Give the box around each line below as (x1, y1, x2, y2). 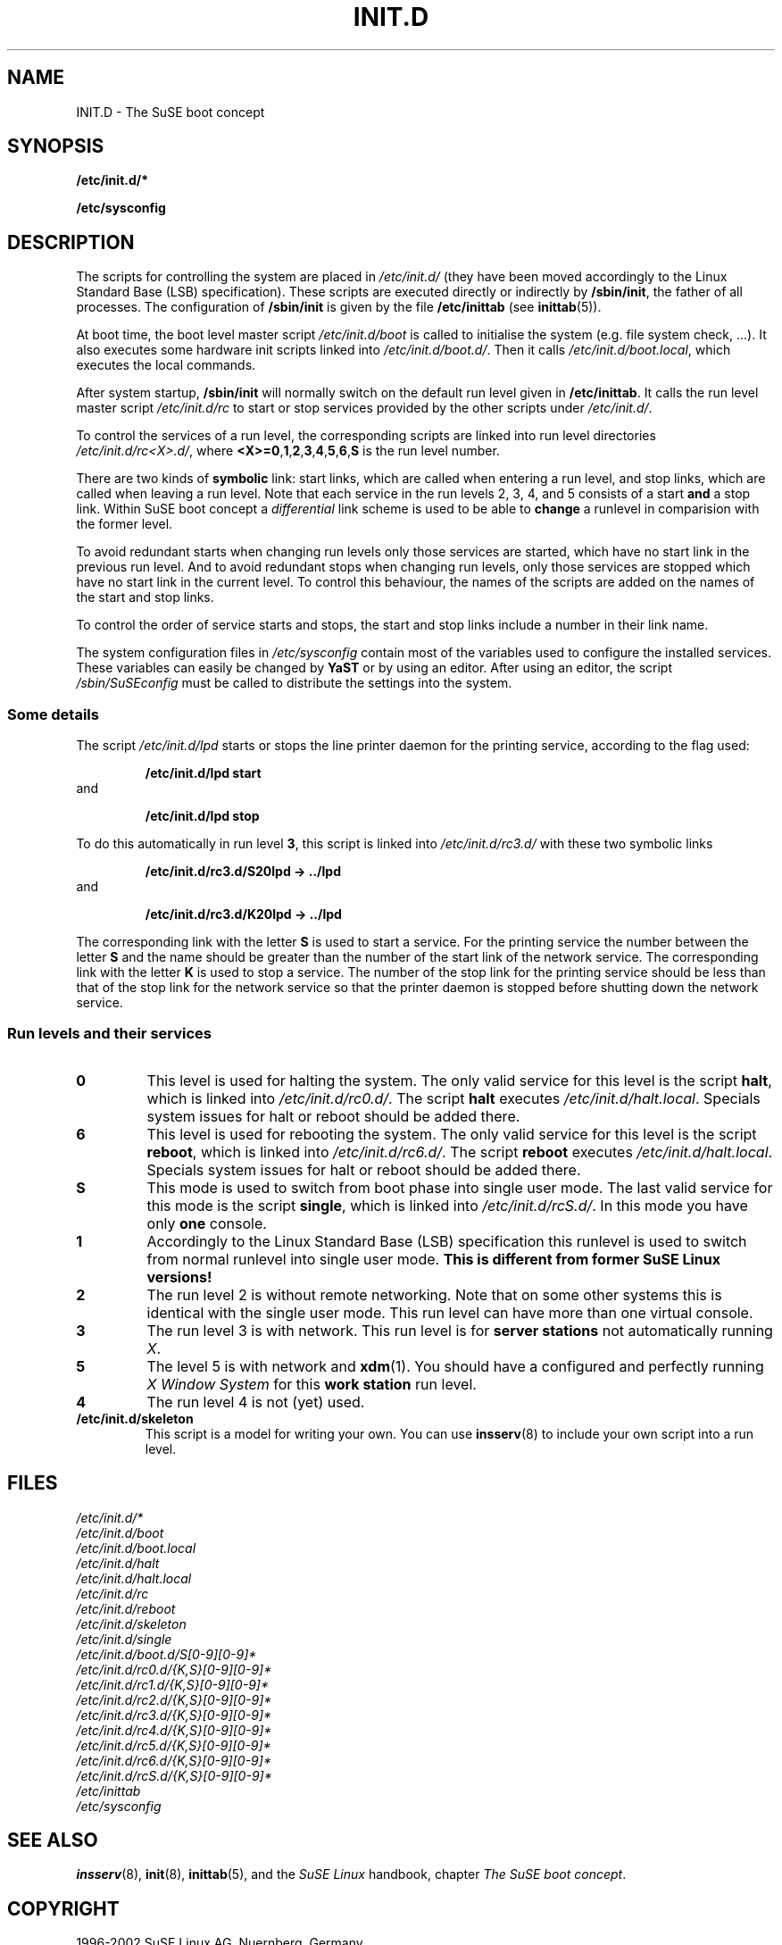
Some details (7, 705, 99, 723)
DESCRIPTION (7, 230, 135, 254)
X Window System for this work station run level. (146, 1374, 477, 1393)
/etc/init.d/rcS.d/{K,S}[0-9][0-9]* (76, 1767, 272, 1783)
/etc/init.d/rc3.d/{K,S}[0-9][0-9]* (76, 1707, 272, 1723)
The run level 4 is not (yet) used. (146, 1392, 365, 1411)
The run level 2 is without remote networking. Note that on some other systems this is (146, 1285, 722, 1304)
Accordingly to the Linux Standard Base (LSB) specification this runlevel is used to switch (146, 1231, 747, 1250)
